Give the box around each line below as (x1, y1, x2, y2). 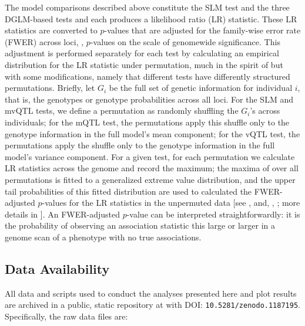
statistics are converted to (5, 24, 98, 36)
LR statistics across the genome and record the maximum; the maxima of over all (5, 162, 299, 174)
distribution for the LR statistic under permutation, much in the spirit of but (5, 58, 283, 70)
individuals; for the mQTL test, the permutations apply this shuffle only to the (5, 116, 290, 128)
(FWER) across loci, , (5, 35, 84, 47)
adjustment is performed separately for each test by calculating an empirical (5, 47, 279, 59)
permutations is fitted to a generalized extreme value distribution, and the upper (5, 173, 296, 185)
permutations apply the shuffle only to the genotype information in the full (5, 139, 275, 151)
